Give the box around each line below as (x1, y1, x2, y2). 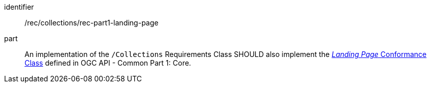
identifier (4, 3, 34, 11)
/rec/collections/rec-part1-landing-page (25, 18, 159, 27)
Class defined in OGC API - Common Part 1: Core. (25, 59, 191, 67)
